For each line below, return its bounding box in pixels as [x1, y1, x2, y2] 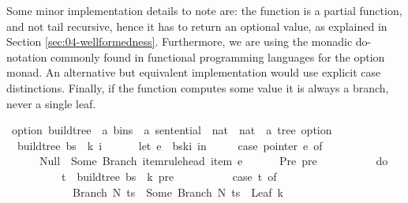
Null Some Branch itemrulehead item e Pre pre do [39, 152, 388, 169]
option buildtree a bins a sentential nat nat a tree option [11, 122, 332, 138]
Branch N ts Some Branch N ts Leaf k [72, 183, 283, 200]
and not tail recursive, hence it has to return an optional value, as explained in [6, 17, 387, 34]
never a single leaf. [6, 95, 96, 111]
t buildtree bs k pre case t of [61, 167, 277, 184]
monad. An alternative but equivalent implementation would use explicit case [6, 64, 381, 81]
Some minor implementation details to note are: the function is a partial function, [6, 2, 402, 18]
